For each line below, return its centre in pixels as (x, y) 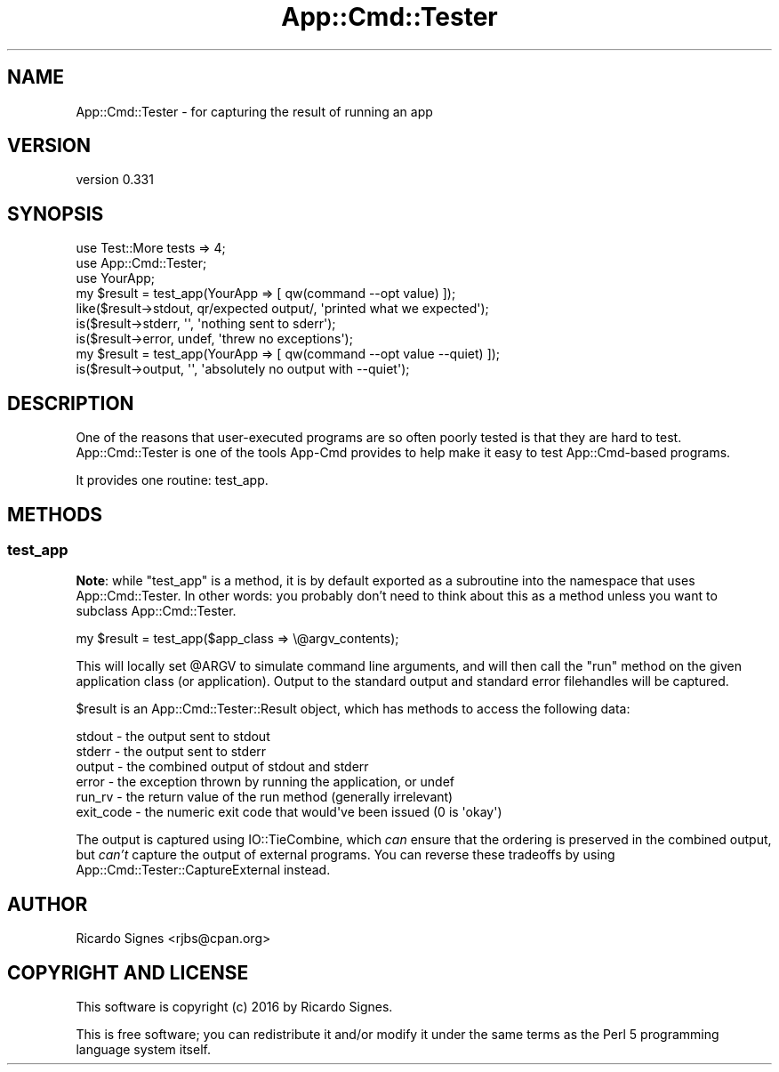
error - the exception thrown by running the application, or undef (265, 782)
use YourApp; (116, 278)
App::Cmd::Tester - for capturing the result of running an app (254, 111)
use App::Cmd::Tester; (141, 263)
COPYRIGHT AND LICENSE (128, 972)
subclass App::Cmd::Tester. (156, 611)
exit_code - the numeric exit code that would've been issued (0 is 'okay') (289, 812)
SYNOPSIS (56, 214)
